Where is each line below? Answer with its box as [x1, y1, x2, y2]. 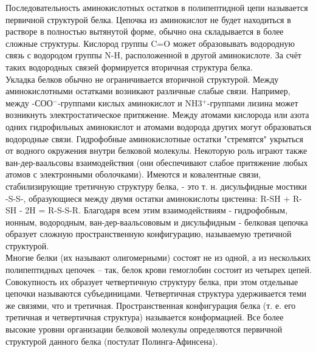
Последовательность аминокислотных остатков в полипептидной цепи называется [5, 1, 308, 13]
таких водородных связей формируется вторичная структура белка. [5, 60, 253, 73]
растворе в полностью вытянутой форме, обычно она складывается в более [5, 25, 284, 38]
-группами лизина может [207, 96, 298, 109]
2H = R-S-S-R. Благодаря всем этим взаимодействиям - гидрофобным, [25, 204, 288, 216]
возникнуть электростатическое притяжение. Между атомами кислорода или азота [5, 108, 309, 121]
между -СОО [5, 96, 53, 109]
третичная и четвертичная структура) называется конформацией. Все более [5, 311, 284, 323]
